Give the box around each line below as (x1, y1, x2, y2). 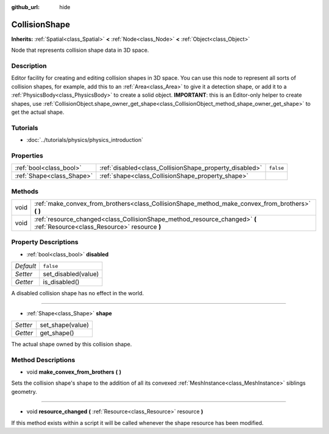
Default (15, 262, 37, 270)
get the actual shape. (11, 108, 65, 116)
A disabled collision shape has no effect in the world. (11, 290, 144, 297)
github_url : (11, 4, 40, 10)
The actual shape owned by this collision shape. (11, 340, 132, 348)
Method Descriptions (11, 355, 76, 364)
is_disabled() (43, 278, 80, 286)
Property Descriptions (11, 238, 79, 247)
